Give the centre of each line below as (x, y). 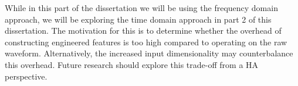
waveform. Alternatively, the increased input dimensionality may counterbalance (149, 53)
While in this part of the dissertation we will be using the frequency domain (141, 8)
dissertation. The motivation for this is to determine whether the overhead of (143, 31)
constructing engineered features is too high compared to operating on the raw (146, 42)
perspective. (26, 76)
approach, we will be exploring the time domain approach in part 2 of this (138, 19)
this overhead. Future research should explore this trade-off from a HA (132, 64)
